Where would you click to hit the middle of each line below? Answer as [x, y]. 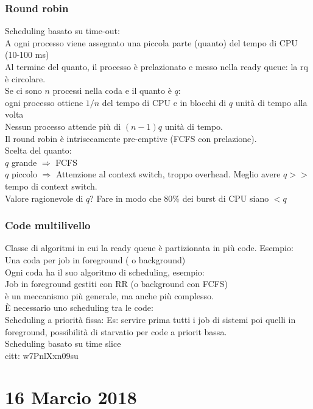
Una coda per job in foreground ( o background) [95, 259]
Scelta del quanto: [38, 150]
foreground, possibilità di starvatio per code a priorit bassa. [116, 331]
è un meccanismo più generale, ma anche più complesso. [109, 295]
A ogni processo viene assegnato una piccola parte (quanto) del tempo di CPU [151, 42]
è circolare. [25, 78]
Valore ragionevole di [44, 198]
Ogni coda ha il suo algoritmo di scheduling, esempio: [105, 272]
